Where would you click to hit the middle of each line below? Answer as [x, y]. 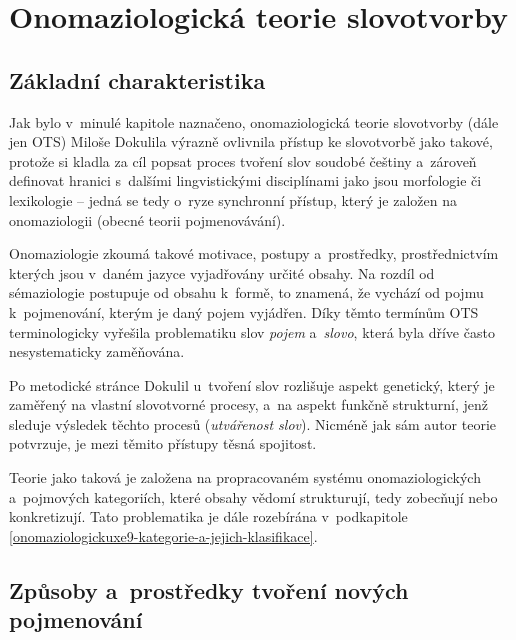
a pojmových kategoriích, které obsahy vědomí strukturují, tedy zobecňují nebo [253, 496]
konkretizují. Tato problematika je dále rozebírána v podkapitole [208, 516]
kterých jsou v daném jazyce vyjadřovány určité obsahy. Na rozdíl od [222, 272]
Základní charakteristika [137, 79]
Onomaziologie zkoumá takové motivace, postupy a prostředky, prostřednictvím [254, 253]
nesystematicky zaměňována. [97, 351]
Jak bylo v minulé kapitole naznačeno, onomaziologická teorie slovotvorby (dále [254, 121]
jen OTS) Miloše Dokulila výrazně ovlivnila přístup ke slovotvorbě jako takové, [251, 141]
